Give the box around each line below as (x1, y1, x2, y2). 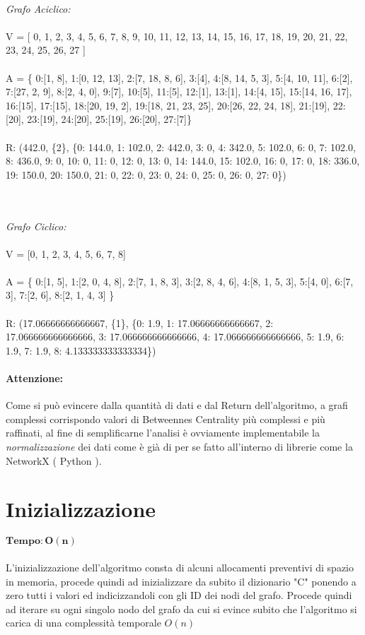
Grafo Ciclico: (6, 218, 66, 233)
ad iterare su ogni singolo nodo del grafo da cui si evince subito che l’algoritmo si (6, 601, 357, 616)
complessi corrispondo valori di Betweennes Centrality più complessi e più (6, 411, 325, 426)
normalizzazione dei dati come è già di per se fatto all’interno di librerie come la (6, 439, 353, 454)
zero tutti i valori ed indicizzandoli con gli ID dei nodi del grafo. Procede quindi (6, 588, 352, 603)
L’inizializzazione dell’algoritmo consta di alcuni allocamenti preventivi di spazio (6, 559, 354, 574)
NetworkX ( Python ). (6, 453, 102, 468)
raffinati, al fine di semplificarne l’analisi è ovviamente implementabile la (6, 425, 320, 440)
